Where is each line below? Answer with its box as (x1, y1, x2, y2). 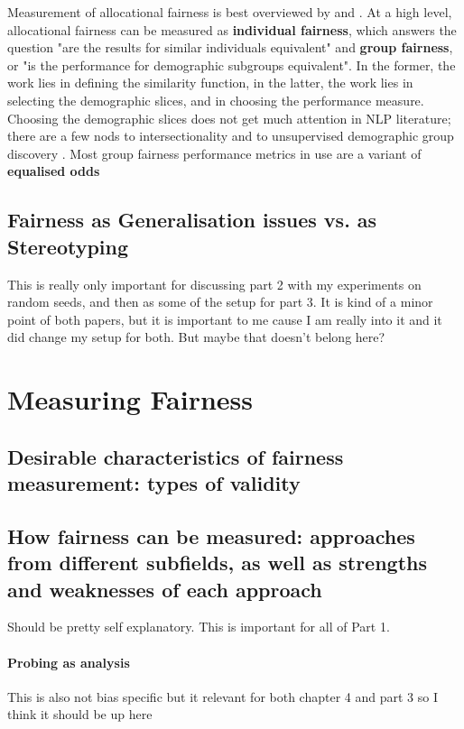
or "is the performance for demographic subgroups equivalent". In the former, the (7, 55, 456, 74)
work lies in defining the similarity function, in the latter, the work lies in (7, 73, 413, 92)
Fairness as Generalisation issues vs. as (7, 206, 377, 234)
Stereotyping (7, 232, 129, 260)
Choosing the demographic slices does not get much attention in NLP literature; (7, 108, 451, 127)
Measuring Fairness (7, 381, 254, 418)
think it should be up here (7, 705, 153, 724)
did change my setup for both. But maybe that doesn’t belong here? (7, 328, 385, 346)
